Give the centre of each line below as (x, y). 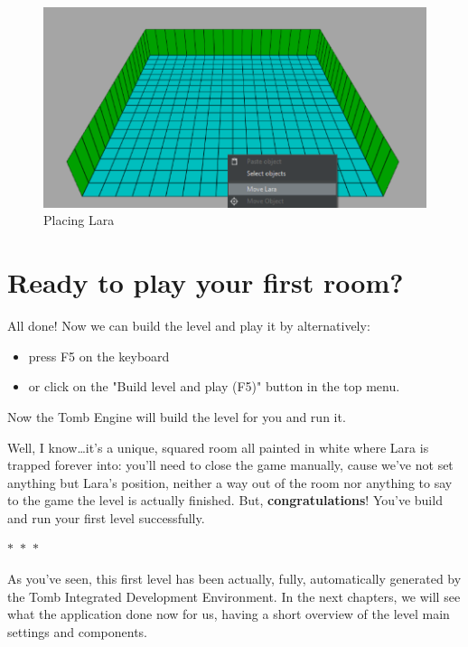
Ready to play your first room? (206, 282)
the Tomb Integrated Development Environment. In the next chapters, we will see (234, 596)
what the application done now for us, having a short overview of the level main (229, 614)
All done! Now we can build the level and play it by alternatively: (189, 326)
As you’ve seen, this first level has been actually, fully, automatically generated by (234, 579)
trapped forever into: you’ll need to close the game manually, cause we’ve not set (230, 465)
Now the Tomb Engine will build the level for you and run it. (177, 416)
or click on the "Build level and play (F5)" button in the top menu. (214, 386)
